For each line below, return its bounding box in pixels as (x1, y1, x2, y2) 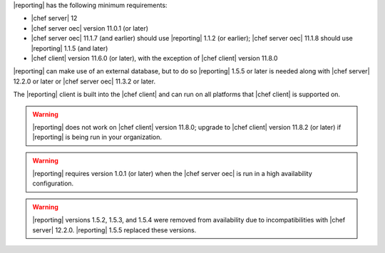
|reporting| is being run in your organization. (32, 133, 163, 142)
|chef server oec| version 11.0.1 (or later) (31, 24, 149, 32)
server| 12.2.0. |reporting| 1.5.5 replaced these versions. (32, 225, 197, 234)
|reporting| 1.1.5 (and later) (31, 43, 108, 53)
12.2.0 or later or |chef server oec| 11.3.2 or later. (13, 77, 156, 86)
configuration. (32, 179, 74, 188)
